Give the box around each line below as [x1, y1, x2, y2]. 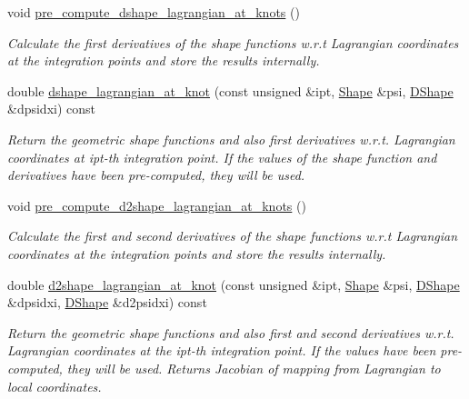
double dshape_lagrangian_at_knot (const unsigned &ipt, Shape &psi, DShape [7, 81, 454, 100]
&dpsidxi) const [7, 99, 96, 118]
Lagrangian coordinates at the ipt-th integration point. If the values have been [7, 341, 436, 360]
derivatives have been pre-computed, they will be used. [7, 165, 305, 185]
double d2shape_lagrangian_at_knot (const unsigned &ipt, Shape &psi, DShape [7, 274, 460, 294]
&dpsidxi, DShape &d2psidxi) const [7, 293, 207, 312]
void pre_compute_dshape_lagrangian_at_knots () [7, 3, 300, 21]
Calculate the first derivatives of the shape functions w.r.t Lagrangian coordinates [7, 33, 459, 52]
